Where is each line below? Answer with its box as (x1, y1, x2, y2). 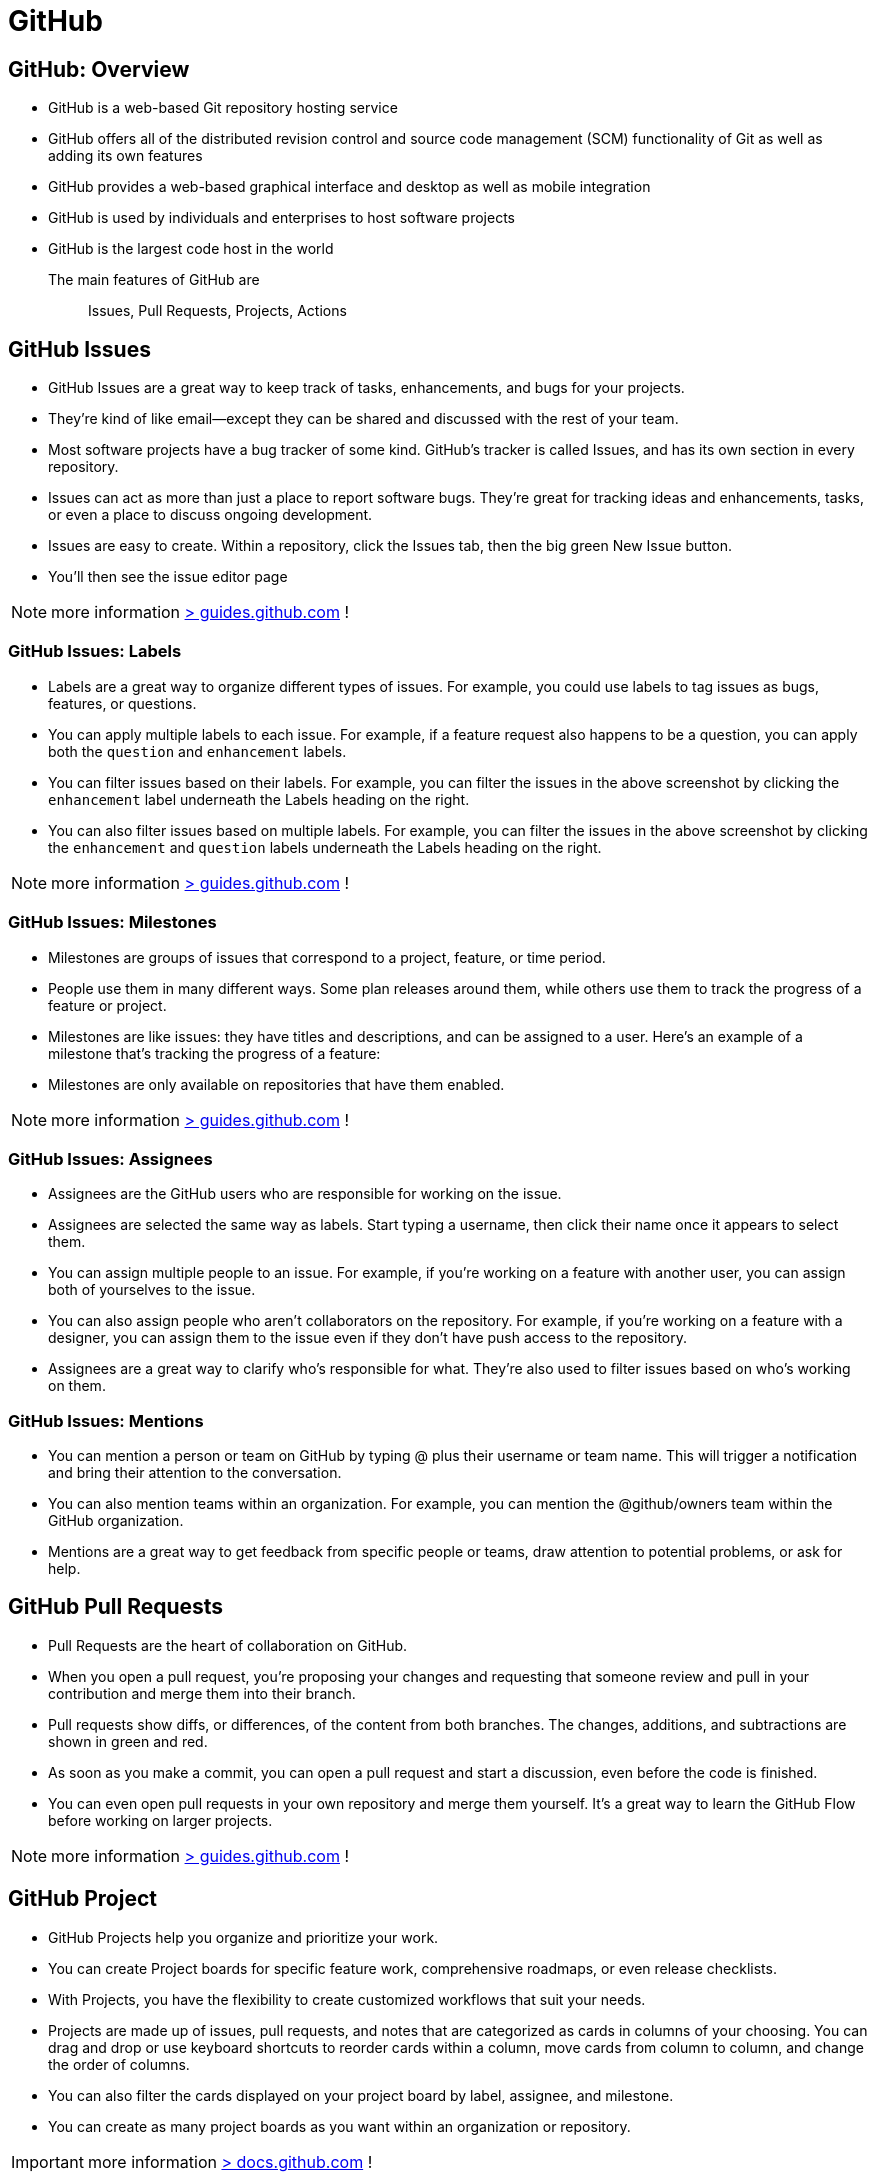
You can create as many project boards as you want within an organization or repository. (48, 2117, 631, 2135)
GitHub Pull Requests (8, 1594, 224, 1620)
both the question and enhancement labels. (48, 742, 347, 760)
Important (11, 2151, 84, 2172)
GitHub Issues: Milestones (8, 912, 217, 933)
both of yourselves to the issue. (48, 1281, 256, 1299)
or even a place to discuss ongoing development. (48, 506, 373, 524)
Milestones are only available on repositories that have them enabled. (48, 1075, 505, 1093)
